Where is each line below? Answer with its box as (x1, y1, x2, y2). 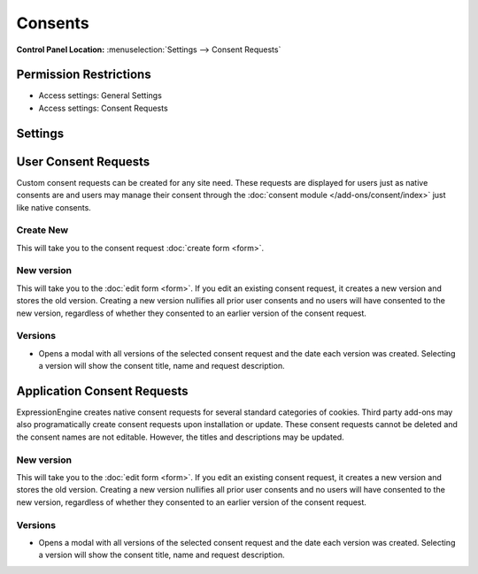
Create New (16, 224, 69, 236)
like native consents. (16, 202, 92, 212)
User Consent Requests (16, 154, 150, 169)
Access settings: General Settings (38, 90, 163, 101)
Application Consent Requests (16, 383, 189, 398)
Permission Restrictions (16, 67, 151, 82)
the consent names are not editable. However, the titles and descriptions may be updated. (16, 432, 344, 442)
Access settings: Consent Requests (38, 103, 168, 113)
